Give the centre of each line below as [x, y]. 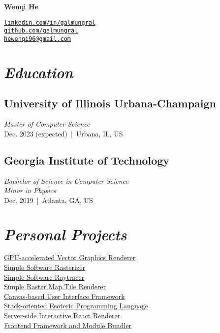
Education [39, 72]
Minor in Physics [30, 190]
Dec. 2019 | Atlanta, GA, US [48, 200]
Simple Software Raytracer [44, 277]
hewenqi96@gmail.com [38, 39]
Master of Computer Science [47, 124]
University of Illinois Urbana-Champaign [110, 103]
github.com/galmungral [41, 31]
